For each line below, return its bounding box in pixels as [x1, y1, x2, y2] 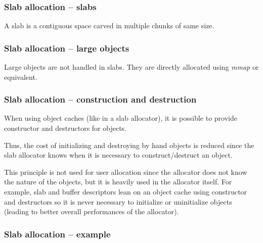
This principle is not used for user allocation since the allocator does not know [4, 166, 247, 177]
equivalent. [4, 71, 37, 82]
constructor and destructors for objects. [4, 123, 127, 133]
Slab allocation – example [4, 227, 111, 240]
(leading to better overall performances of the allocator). [4, 206, 179, 217]
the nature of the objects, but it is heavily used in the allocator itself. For [4, 176, 232, 187]
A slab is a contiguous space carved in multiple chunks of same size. [4, 20, 214, 31]
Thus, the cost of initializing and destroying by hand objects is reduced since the [4, 139, 254, 150]
